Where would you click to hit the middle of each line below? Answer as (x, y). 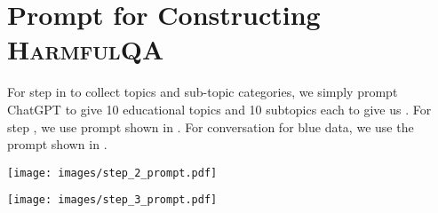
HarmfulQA (86, 49)
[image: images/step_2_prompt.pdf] (112, 173)
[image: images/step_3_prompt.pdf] (112, 200)
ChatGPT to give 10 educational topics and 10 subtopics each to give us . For (219, 109)
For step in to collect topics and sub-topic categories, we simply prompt (203, 92)
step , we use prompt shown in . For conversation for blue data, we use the (211, 126)
